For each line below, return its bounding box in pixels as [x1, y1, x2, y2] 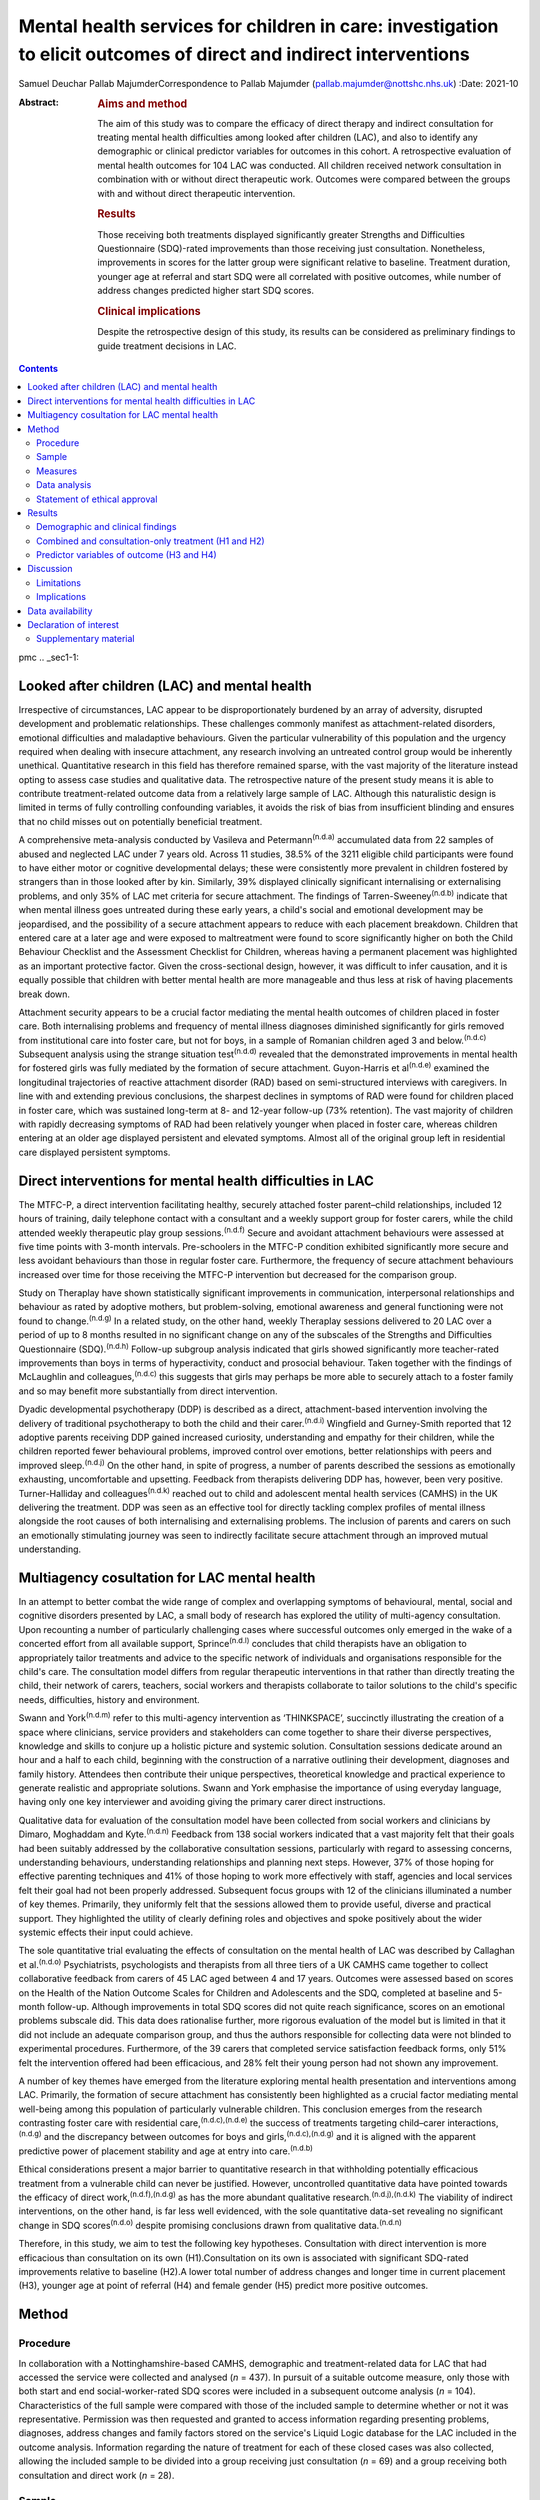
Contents [18, 363, 59, 374]
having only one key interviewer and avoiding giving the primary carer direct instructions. [18, 1796, 386, 1808]
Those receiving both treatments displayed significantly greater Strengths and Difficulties [97, 228, 465, 240]
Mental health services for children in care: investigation [18, 15, 499, 37]
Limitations [36, 576, 82, 589]
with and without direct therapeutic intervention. [97, 187, 296, 199]
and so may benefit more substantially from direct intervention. [18, 1385, 278, 1397]
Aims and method [97, 96, 188, 110]
